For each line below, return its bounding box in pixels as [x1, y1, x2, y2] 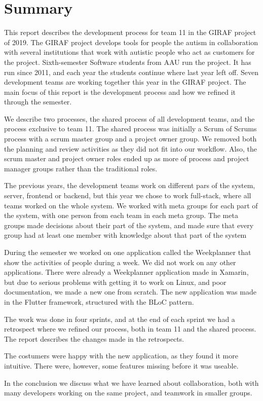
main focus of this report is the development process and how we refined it [4, 86, 236, 97]
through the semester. [4, 96, 72, 107]
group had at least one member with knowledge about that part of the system [4, 230, 247, 240]
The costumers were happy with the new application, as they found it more [4, 350, 238, 361]
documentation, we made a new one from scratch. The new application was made [4, 286, 256, 297]
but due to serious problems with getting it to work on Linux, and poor [4, 276, 227, 287]
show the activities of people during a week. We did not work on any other [4, 257, 236, 267]
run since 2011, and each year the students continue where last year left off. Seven [4, 66, 259, 77]
